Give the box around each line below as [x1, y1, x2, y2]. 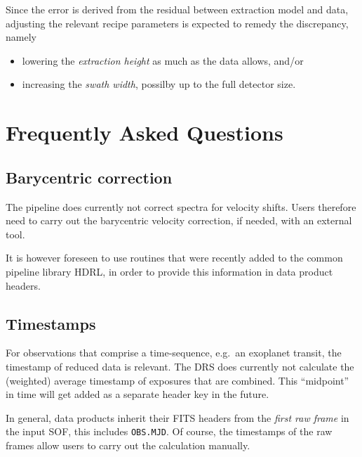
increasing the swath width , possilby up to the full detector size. [22, 77, 296, 91]
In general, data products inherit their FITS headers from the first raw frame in [6, 410, 349, 425]
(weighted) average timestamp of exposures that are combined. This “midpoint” [6, 373, 349, 387]
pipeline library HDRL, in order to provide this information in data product [6, 264, 333, 278]
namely [6, 30, 36, 44]
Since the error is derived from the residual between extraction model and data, [6, 2, 349, 16]
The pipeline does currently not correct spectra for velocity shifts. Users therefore [6, 199, 356, 214]
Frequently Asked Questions [6, 118, 283, 147]
